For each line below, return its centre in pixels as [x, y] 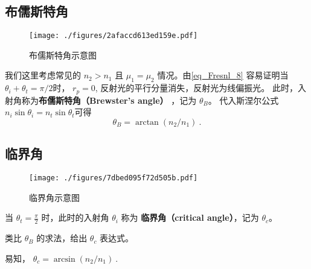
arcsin [64, 259]
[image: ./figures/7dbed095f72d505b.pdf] [114, 178]
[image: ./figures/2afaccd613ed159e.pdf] [114, 36]
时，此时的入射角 [75, 217]
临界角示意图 [54, 197]
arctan [147, 122]
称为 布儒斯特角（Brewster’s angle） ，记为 [109, 100]
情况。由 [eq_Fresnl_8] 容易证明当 [223, 75]
